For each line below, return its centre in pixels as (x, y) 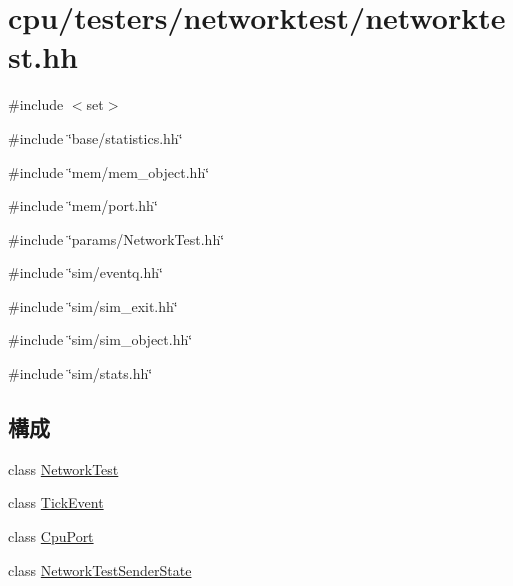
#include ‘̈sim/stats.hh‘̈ (80, 373)
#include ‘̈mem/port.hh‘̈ (83, 205)
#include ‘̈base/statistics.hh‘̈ (95, 137)
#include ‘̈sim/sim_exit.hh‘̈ (93, 305)
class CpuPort (51, 536)
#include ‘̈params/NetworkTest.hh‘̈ (116, 238)
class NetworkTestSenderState (100, 569)
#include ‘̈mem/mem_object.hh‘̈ (109, 171)
